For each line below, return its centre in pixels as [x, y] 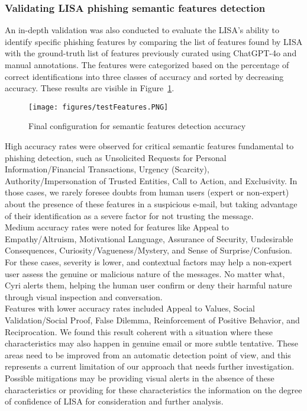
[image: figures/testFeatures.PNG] [98, 107]
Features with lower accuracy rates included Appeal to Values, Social [130, 308]
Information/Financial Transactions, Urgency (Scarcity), [107, 169]
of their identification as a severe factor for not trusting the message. [129, 215]
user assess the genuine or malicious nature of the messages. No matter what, [145, 273]
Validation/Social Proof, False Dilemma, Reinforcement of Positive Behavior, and [152, 320]
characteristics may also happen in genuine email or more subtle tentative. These [151, 343]
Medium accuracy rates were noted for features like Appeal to [117, 227]
